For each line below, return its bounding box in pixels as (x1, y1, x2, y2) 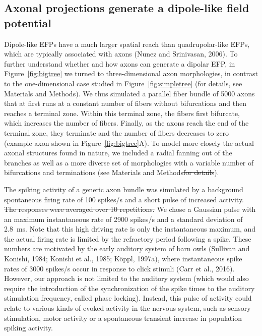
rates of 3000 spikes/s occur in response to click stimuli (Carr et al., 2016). (4, 263, 235, 273)
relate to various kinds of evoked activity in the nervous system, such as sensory (4, 303, 251, 313)
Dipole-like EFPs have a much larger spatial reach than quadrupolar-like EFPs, (4, 38, 250, 49)
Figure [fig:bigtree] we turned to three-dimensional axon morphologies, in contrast (4, 68, 258, 79)
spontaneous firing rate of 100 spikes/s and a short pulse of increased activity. (4, 194, 244, 204)
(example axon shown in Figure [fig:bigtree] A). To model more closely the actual (4, 137, 254, 148)
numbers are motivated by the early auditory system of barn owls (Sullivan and (4, 243, 250, 254)
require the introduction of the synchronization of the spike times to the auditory (4, 283, 255, 293)
